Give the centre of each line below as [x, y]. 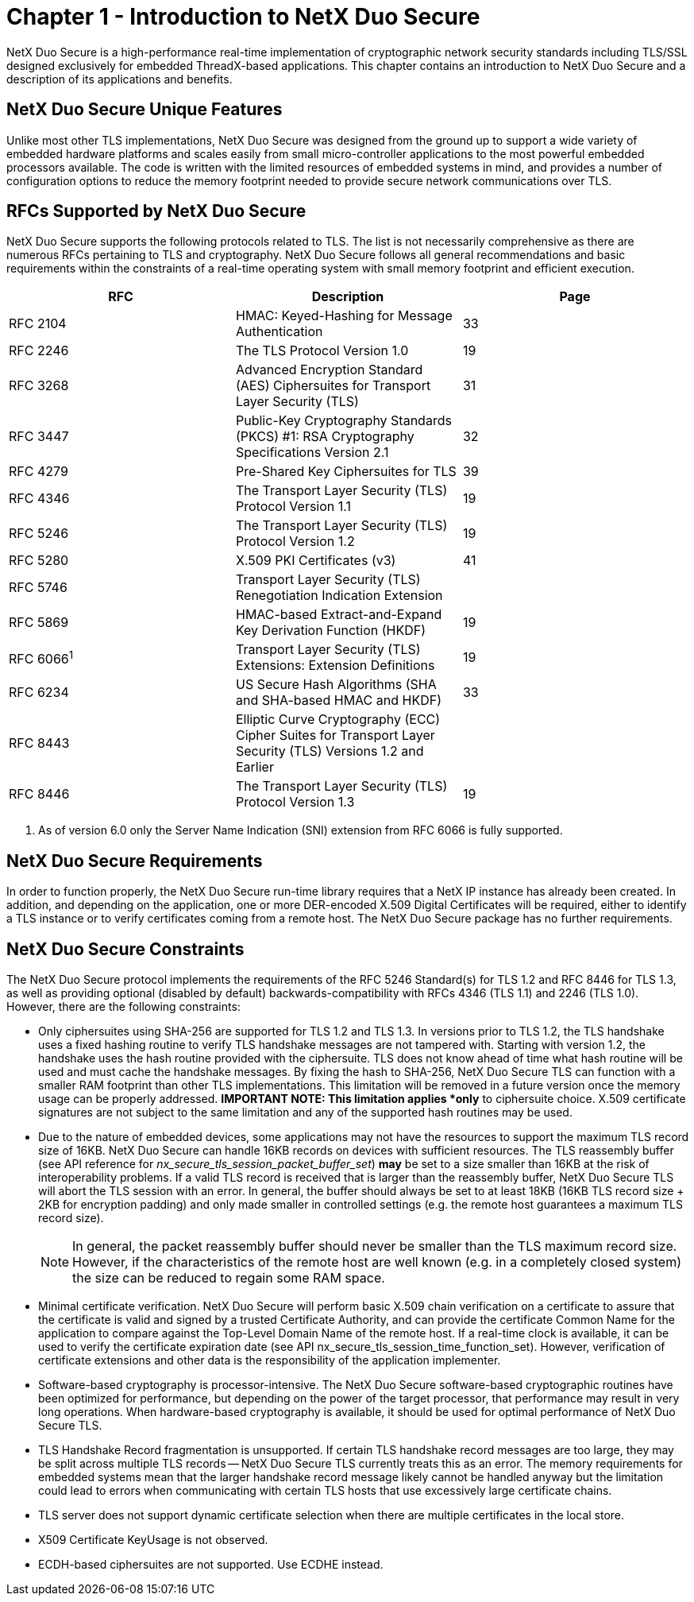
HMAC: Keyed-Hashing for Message [344, 316]
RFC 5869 [39, 623]
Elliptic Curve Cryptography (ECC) [338, 720]
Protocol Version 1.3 [295, 802]
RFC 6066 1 [41, 658]
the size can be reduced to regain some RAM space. [229, 1278]
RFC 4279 [39, 472]
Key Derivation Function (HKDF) [331, 631]
